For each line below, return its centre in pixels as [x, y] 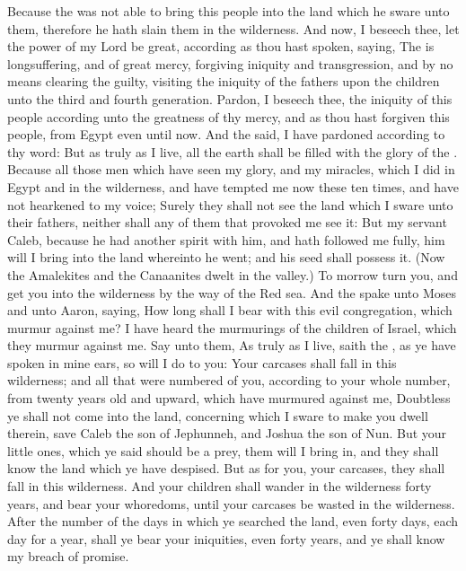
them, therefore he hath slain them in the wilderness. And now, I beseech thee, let [233, 28]
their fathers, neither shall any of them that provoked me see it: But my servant [227, 222]
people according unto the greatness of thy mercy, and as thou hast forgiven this [229, 116]
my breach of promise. [68, 556]
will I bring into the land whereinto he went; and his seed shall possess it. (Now [226, 257]
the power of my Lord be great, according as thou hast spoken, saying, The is [221, 46]
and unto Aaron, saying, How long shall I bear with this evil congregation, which [230, 310]
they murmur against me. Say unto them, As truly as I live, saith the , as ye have [232, 345]
